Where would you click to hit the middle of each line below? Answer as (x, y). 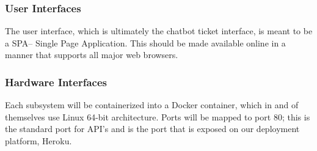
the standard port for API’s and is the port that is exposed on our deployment (152, 129)
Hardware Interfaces (56, 82)
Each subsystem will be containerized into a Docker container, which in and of (152, 105)
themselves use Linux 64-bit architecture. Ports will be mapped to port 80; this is (158, 116)
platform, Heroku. (38, 141)
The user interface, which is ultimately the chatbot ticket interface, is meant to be (159, 31)
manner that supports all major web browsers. (92, 55)
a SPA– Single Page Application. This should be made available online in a (145, 42)
